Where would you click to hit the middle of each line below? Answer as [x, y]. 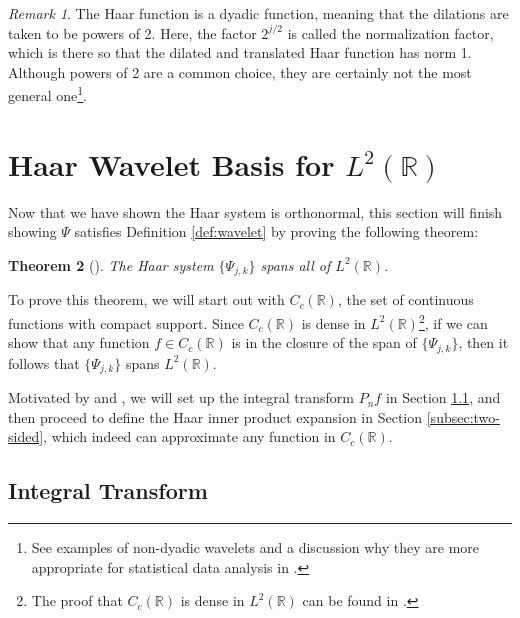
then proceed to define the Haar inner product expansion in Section [215, 416]
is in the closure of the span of [324, 342]
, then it [483, 342]
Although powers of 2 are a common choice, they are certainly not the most [240, 71]
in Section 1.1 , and [443, 397]
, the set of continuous [405, 299]
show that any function [79, 342]
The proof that [77, 600]
